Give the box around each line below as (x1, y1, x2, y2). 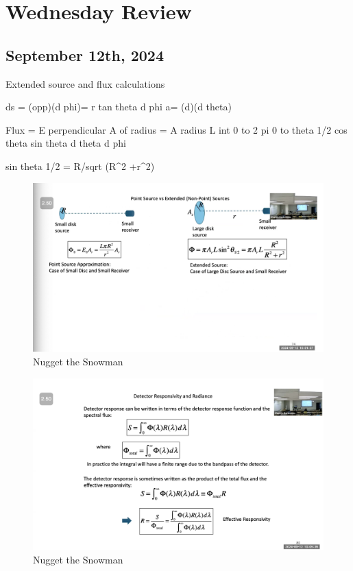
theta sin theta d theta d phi (5, 136, 126, 150)
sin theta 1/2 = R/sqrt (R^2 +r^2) (5, 158, 155, 173)
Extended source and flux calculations (5, 76, 165, 90)
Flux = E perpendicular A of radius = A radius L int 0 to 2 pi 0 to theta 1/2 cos (5, 122, 348, 136)
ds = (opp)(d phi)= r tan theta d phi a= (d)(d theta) (5, 99, 232, 114)
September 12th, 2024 (5, 44, 164, 65)
